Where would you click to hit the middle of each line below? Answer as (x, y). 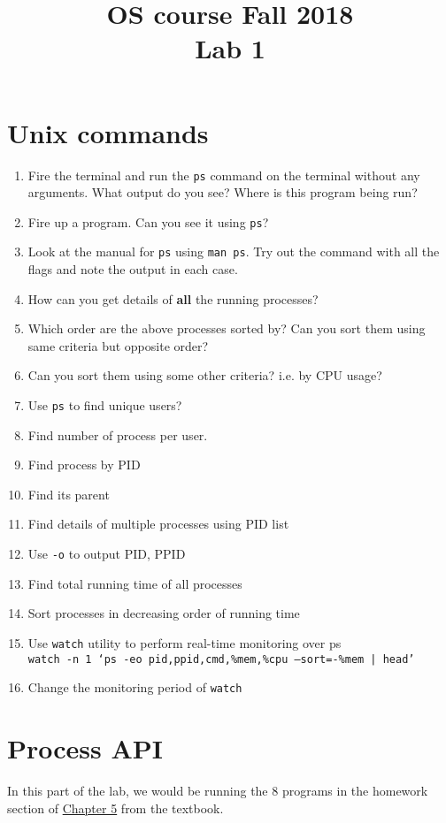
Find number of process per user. (118, 434)
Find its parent (69, 494)
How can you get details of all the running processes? (173, 298)
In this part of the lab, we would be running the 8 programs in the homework (218, 790)
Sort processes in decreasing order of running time (164, 613)
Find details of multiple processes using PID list (158, 524)
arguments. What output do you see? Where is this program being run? (223, 192)
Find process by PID (84, 465)
